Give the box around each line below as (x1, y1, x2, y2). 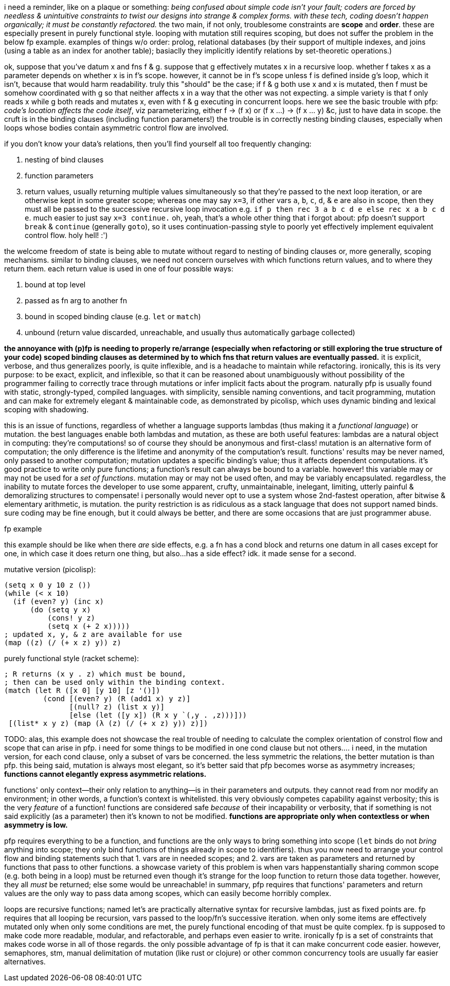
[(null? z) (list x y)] (69, 703, 165, 711)
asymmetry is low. (4, 820, 68, 829)
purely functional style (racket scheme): (4, 654, 139, 663)
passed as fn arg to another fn (25, 296, 128, 305)
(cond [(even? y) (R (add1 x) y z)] (43, 695, 191, 703)
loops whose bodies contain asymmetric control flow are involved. (4, 123, 229, 132)
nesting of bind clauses (25, 155, 104, 164)
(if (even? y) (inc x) (12, 597, 104, 606)
